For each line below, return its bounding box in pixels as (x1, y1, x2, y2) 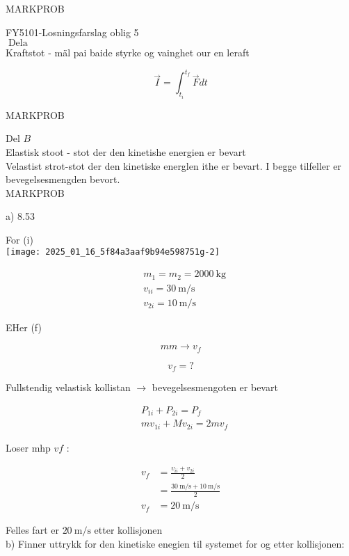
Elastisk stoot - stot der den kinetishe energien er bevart (6, 144, 246, 159)
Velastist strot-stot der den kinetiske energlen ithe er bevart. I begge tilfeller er (6, 158, 341, 173)
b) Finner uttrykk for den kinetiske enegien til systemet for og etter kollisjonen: (6, 536, 345, 550)
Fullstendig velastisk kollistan (6, 380, 131, 395)
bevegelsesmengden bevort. (6, 172, 120, 186)
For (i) (6, 232, 33, 246)
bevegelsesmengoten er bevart (152, 380, 278, 395)
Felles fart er (6, 523, 59, 537)
